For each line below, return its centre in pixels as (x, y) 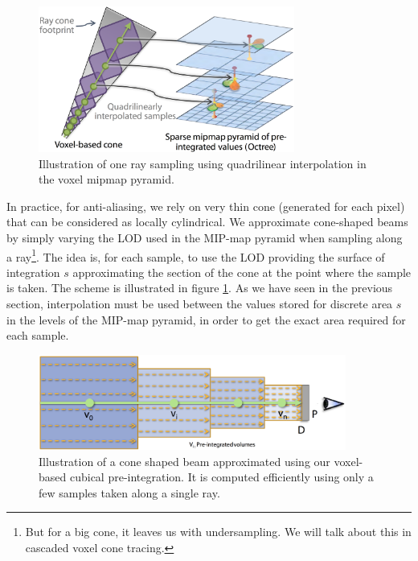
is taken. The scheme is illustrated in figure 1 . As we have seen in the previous (200, 288)
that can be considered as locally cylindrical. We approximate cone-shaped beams (207, 222)
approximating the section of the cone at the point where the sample (242, 272)
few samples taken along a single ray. (129, 492)
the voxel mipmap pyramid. (107, 179)
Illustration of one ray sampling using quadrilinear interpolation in (203, 163)
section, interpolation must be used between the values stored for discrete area (200, 304)
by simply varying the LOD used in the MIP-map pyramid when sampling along (205, 238)
